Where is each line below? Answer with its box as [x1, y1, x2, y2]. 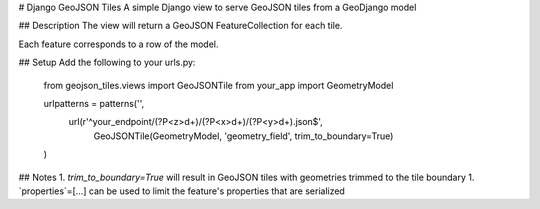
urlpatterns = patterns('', [43, 97, 145, 109]
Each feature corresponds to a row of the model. [18, 38, 219, 50]
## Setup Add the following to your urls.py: [18, 56, 196, 69]
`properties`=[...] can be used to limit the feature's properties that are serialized [18, 185, 345, 197]
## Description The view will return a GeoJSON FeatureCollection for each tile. [18, 20, 343, 32]
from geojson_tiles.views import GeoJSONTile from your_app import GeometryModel [43, 79, 394, 91]
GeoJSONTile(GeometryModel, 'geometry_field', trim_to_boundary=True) [93, 130, 394, 142]
